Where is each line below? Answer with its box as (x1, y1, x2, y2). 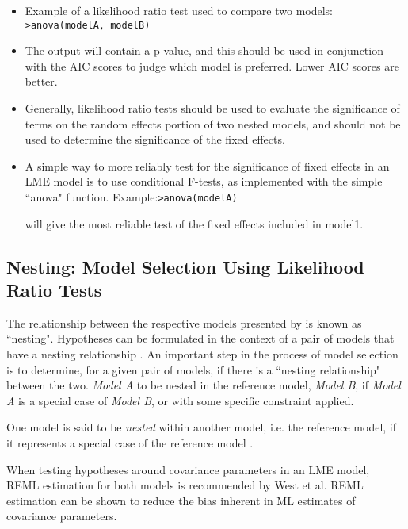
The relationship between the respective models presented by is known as (6, 314, 362, 331)
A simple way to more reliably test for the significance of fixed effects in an (25, 157, 390, 174)
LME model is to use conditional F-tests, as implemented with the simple (25, 173, 383, 190)
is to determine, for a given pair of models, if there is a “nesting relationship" (6, 361, 381, 378)
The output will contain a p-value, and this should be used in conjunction (25, 42, 383, 59)
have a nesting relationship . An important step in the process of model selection (6, 346, 398, 362)
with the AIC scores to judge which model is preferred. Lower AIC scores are (25, 57, 399, 74)
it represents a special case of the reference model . (6, 435, 254, 450)
